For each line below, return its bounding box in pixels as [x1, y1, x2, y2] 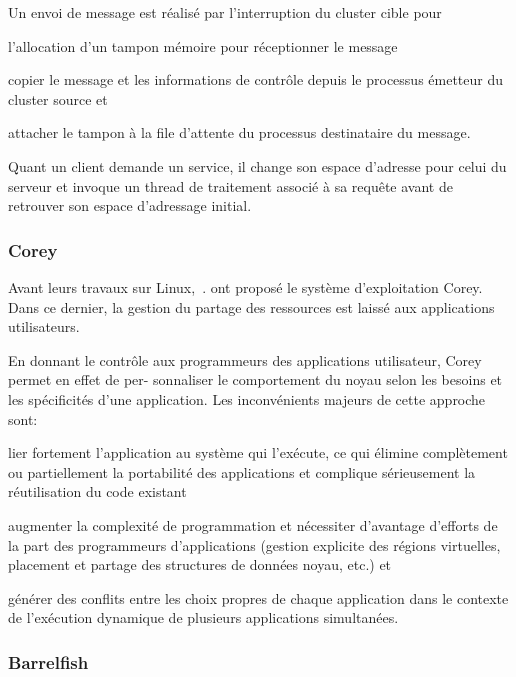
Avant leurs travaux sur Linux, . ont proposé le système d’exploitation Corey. [8, 276, 483, 297]
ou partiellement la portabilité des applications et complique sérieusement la [8, 461, 476, 482]
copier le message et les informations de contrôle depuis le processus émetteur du [8, 69, 504, 90]
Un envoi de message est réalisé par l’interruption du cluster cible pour [8, 2, 442, 22]
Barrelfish [8, 649, 89, 674]
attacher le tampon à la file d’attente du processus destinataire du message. [8, 122, 471, 143]
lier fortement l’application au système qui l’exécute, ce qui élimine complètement [8, 442, 508, 463]
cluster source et [8, 88, 108, 109]
